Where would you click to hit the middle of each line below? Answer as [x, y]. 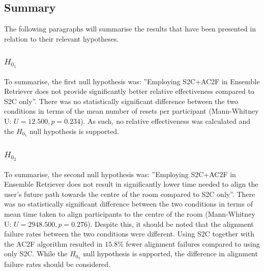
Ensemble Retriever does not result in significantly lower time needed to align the [131, 184]
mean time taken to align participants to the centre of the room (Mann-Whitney [130, 213]
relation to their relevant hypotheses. [62, 38]
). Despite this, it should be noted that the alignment [171, 224]
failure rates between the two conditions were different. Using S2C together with [129, 234]
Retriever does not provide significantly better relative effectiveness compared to [129, 91]
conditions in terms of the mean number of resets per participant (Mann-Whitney [131, 111]
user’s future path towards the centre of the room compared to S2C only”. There [130, 194]
